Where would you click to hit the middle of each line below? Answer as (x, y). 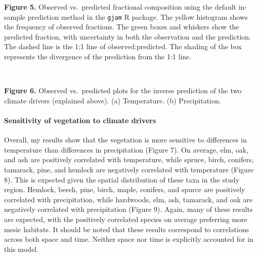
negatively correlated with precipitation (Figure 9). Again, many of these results (128, 209)
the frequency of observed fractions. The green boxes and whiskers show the (122, 27)
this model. (21, 249)
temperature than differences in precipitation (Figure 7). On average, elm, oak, (126, 149)
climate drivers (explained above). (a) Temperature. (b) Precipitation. (113, 100)
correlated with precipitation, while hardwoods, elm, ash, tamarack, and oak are (128, 199)
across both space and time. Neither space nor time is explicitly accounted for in (129, 239)
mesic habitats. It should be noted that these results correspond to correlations (127, 229)
